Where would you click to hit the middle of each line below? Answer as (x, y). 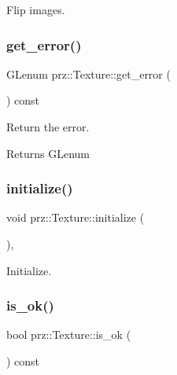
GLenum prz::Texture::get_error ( (88, 74)
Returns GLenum (48, 153)
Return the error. (48, 127)
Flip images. (36, 9)
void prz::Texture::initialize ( (76, 217)
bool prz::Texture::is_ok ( (69, 335)
